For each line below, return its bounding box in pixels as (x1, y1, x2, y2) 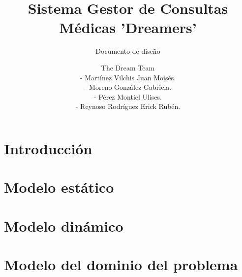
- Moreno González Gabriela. (84, 82, 172, 92)
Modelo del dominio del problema (4, 254, 238, 274)
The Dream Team (101, 62, 155, 72)
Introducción (4, 138, 92, 158)
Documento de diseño (95, 46, 160, 56)
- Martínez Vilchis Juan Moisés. (80, 72, 176, 82)
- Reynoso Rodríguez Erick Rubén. (75, 101, 181, 111)
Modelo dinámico (4, 215, 123, 236)
